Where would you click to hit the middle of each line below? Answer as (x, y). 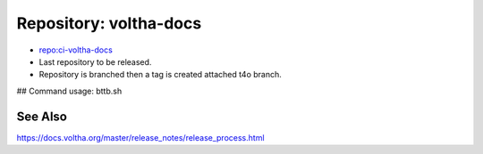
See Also (42, 116)
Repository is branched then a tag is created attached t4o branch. (160, 75)
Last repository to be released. (95, 61)
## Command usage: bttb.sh (69, 91)
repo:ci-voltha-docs (76, 50)
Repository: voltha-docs (109, 23)
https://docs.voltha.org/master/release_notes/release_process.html (140, 137)
